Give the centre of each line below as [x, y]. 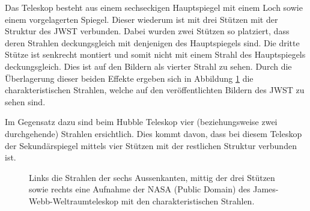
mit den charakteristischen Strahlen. [188, 200]
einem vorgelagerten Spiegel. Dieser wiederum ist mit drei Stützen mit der [141, 19]
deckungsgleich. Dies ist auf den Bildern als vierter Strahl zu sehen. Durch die [148, 66]
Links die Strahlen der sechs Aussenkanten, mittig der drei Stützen [152, 177]
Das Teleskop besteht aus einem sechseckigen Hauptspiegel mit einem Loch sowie [154, 7]
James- [266, 189]
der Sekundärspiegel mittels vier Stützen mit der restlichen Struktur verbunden [151, 145]
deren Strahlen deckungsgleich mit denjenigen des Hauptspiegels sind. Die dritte [152, 42]
